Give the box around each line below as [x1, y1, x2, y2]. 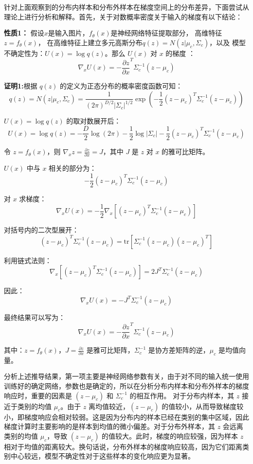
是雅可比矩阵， [86, 345, 134, 355]
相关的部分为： [49, 163, 97, 173]
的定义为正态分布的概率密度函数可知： [60, 80, 183, 90]
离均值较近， [89, 401, 130, 411]
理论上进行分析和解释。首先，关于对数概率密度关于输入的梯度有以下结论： [4, 11, 242, 21]
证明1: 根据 [4, 80, 37, 90]
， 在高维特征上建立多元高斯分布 [37, 37, 143, 47]
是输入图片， [48, 28, 89, 38]
